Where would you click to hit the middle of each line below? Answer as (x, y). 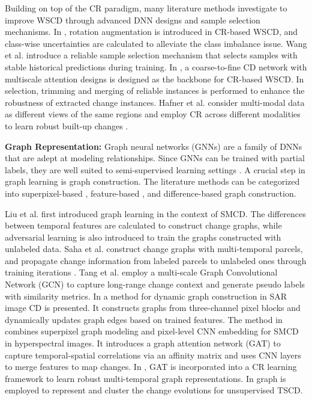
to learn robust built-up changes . (67, 125)
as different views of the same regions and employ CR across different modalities (153, 114)
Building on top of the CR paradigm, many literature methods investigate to (146, 8)
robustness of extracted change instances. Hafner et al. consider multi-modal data (155, 102)
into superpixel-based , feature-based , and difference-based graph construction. (151, 193)
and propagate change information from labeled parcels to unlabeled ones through (156, 260)
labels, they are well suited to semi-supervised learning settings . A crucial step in (155, 169)
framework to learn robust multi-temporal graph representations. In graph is (145, 378)
